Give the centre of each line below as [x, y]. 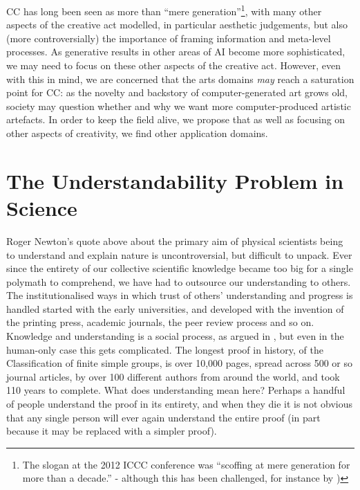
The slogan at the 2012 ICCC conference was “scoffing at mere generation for [186, 464]
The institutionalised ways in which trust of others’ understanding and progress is [180, 295]
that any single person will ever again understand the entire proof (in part [163, 417]
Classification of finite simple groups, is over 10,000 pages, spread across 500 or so [180, 363]
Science [42, 207]
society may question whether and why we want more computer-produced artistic [179, 106]
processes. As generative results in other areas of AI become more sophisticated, [176, 52]
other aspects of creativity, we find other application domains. [137, 133]
